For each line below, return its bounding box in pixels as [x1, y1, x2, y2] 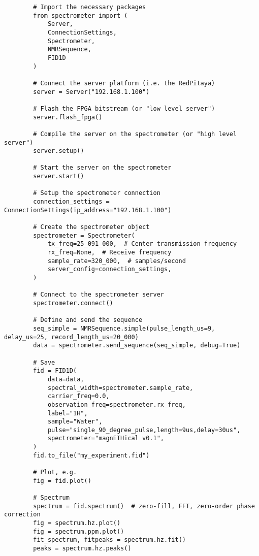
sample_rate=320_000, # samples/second [47, 257, 186, 265]
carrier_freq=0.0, [47, 393, 110, 400]
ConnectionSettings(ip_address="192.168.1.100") [4, 206, 172, 214]
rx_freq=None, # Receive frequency [47, 249, 172, 256]
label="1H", [47, 409, 88, 417]
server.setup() [33, 147, 84, 155]
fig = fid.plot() [33, 477, 91, 484]
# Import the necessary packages [33, 4, 146, 11]
